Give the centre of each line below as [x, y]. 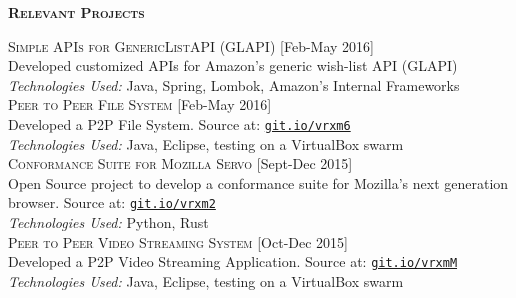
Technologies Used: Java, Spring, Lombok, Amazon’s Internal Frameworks [234, 84]
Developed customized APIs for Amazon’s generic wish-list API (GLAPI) [233, 65]
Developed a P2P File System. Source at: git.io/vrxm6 [179, 123]
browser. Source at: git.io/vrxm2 [112, 202]
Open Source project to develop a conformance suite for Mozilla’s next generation [258, 182]
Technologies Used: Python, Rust [108, 222]
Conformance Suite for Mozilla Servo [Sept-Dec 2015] [180, 163]
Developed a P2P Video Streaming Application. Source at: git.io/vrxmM [233, 261]
